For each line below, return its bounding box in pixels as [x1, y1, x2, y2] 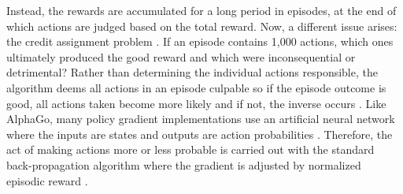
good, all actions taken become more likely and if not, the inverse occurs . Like [6, 95, 386, 111]
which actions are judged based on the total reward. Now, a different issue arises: [6, 17, 397, 34]
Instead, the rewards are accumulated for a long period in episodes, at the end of [6, 2, 397, 18]
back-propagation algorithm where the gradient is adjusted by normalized [6, 156, 361, 173]
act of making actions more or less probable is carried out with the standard [6, 141, 375, 158]
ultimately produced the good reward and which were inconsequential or [6, 48, 356, 65]
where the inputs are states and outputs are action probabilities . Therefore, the [6, 125, 393, 142]
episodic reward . [6, 172, 88, 188]
